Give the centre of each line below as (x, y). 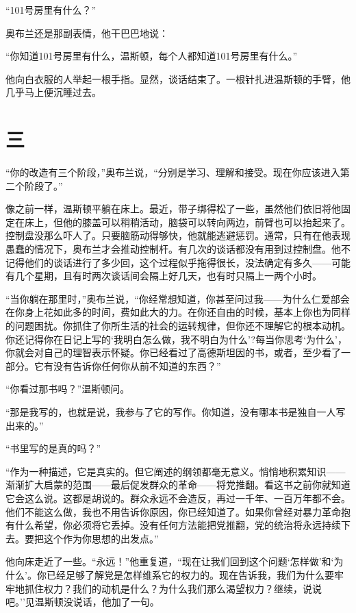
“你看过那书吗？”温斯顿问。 (68, 389)
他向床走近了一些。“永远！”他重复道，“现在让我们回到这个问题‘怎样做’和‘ (170, 561)
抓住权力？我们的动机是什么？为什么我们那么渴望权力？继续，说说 (173, 588)
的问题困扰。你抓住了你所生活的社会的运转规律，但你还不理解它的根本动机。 (178, 326)
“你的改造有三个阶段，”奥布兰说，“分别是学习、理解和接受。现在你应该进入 (173, 172)
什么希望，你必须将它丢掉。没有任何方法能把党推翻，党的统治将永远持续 (178, 525)
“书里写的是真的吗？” (53, 448)
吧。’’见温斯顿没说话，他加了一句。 (82, 602)
